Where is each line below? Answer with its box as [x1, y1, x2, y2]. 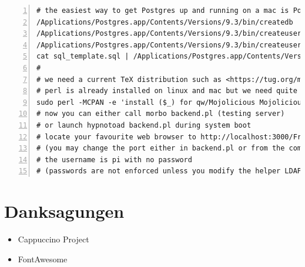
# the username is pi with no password [36, 155, 192, 164]
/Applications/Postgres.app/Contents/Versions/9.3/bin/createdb [36, 18, 293, 26]
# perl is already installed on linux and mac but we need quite [36, 87, 297, 95]
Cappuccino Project [18, 233, 89, 245]
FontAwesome [18, 252, 68, 265]
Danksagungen [4, 199, 125, 223]
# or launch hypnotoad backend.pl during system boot [36, 121, 252, 129]
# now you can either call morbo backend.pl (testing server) [36, 109, 285, 118]
